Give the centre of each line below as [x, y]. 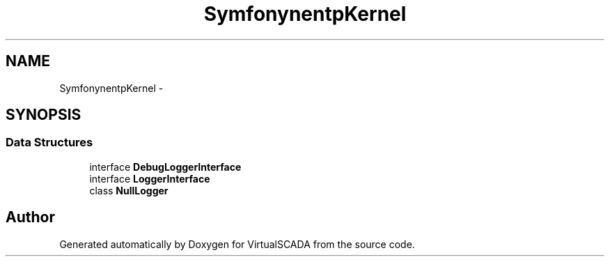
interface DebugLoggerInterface [165, 167]
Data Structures [49, 142]
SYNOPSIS [44, 115]
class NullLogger [129, 190]
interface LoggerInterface [150, 178]
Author [30, 217]
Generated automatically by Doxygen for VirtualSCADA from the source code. [237, 244]
